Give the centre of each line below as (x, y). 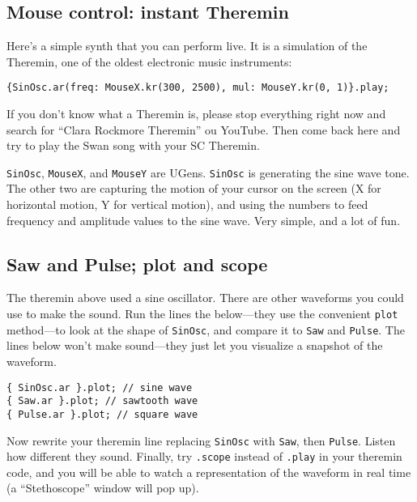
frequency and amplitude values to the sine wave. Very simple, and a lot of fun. (204, 220)
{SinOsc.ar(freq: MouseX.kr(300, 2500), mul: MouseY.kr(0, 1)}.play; (198, 88)
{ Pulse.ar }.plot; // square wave (102, 414)
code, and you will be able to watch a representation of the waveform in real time (209, 472)
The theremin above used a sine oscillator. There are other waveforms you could (205, 298)
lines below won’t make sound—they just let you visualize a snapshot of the (195, 345)
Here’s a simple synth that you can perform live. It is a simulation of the (187, 46)
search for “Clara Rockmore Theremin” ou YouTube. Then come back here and (204, 129)
